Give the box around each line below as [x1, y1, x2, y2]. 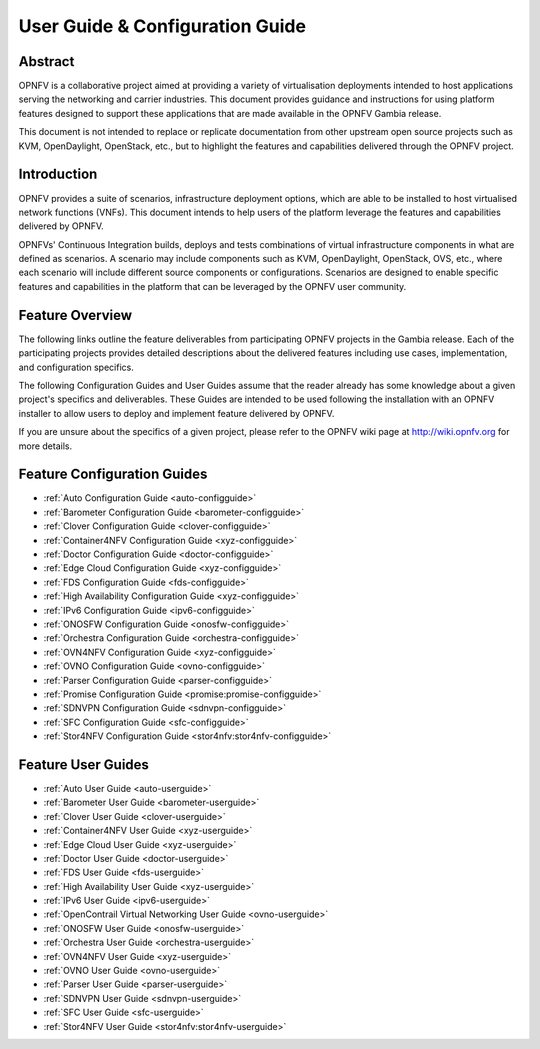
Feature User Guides [18, 756, 150, 773]
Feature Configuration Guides [18, 466, 208, 483]
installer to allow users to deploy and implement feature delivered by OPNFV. [18, 407, 335, 419]
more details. [18, 440, 73, 452]
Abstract [18, 53, 75, 70]
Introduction [18, 166, 98, 183]
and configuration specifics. [18, 361, 134, 373]
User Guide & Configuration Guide [18, 15, 307, 37]
